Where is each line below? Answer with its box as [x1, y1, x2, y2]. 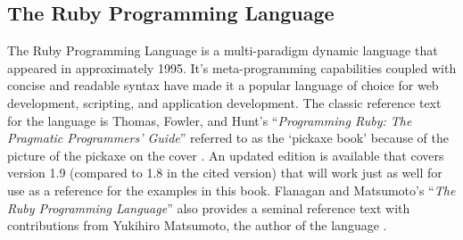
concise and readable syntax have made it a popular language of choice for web [7, 76, 439, 95]
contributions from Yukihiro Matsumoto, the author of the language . [7, 216, 387, 235]
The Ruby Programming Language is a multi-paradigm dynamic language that [7, 41, 438, 60]
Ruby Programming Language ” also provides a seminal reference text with [7, 198, 410, 217]
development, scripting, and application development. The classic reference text [7, 93, 442, 112]
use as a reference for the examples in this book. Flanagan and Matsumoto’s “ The [7, 180, 456, 199]
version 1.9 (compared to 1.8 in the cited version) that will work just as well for [7, 163, 442, 182]
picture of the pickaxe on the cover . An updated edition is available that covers [7, 145, 444, 164]
